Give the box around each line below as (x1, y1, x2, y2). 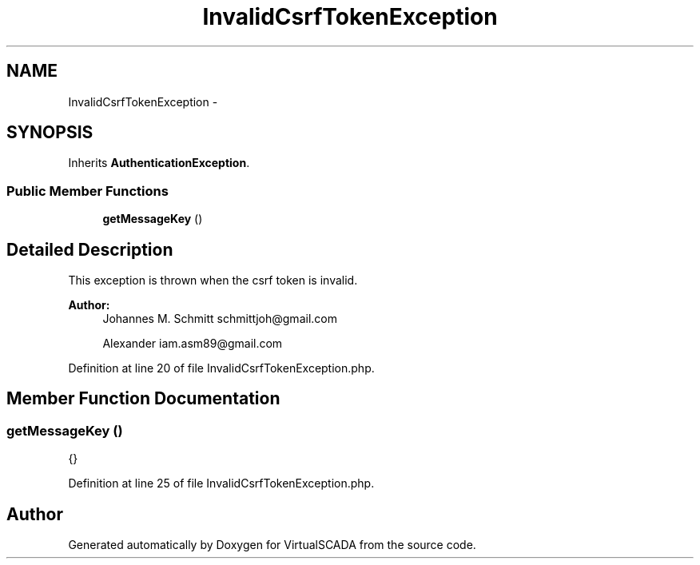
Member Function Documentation (6, 388, 280, 409)
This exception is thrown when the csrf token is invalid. (68, 273, 358, 288)
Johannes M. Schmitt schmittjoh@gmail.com (102, 312, 337, 326)
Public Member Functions (6, 182, 169, 199)
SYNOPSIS (6, 122, 93, 143)
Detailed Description (6, 239, 173, 260)
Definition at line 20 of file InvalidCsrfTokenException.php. (68, 361, 375, 376)
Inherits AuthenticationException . (68, 156, 250, 170)
